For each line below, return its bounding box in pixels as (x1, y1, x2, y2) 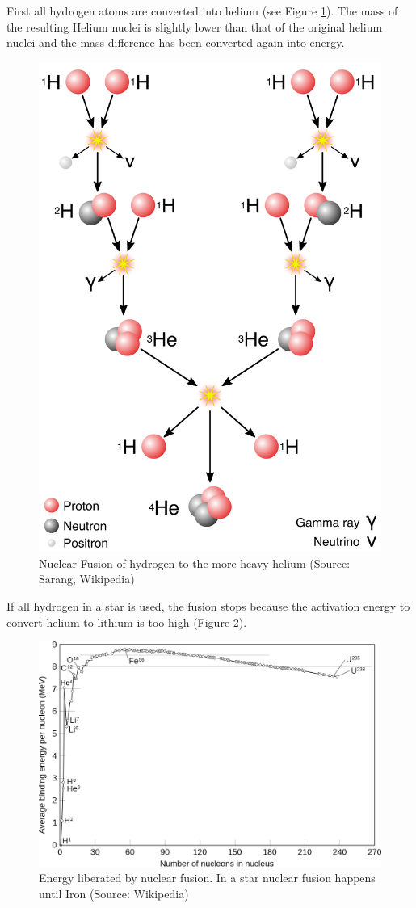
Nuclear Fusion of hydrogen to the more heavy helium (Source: (39, 554, 351, 571)
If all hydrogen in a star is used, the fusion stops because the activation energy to (6, 597, 410, 614)
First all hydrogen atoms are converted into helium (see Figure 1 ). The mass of (6, 2, 398, 19)
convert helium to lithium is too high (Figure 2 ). (6, 613, 247, 630)
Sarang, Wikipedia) (39, 570, 135, 587)
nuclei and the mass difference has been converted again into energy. (6, 34, 345, 51)
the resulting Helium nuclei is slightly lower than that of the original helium (6, 18, 383, 35)
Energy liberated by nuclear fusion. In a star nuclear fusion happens (39, 869, 376, 886)
